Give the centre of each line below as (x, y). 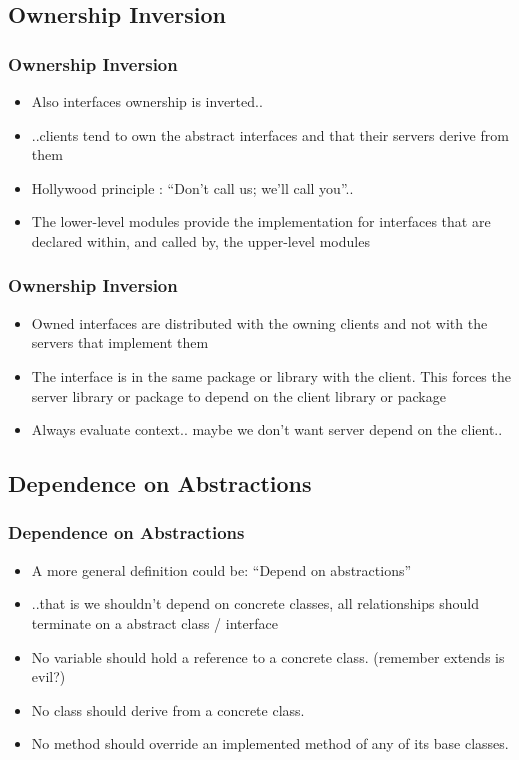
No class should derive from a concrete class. (168, 709)
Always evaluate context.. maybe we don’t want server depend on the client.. (267, 429)
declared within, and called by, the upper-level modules (200, 240)
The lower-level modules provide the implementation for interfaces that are (261, 221)
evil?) (48, 676)
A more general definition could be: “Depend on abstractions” (221, 569)
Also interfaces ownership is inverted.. (147, 101)
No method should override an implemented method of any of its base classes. (270, 743)
